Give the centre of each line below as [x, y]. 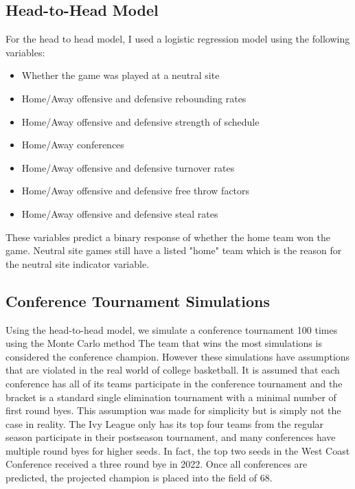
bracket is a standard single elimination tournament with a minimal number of [171, 397]
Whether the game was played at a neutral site [121, 75]
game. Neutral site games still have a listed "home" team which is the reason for [174, 250]
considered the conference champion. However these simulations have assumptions [178, 356]
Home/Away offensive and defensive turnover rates [128, 167]
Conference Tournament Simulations [138, 300]
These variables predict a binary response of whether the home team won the [168, 237]
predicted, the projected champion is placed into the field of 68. [139, 478]
